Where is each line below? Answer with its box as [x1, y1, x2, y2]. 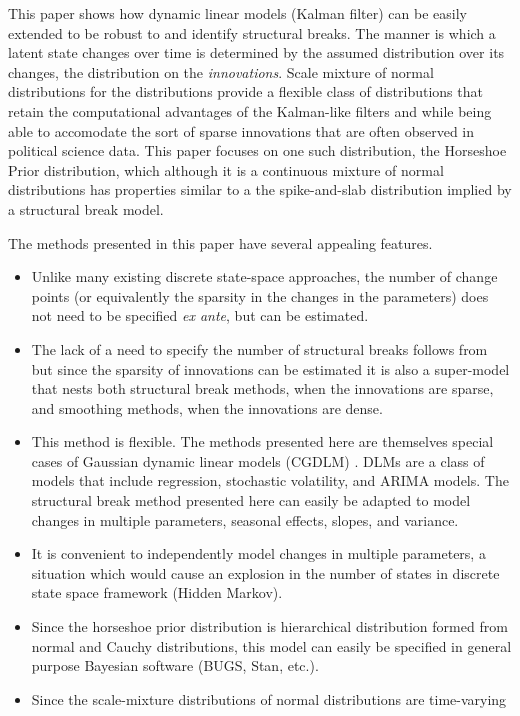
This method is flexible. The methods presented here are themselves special [31, 431, 494, 452]
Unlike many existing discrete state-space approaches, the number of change [31, 266, 498, 287]
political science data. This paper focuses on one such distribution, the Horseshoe [8, 140, 507, 161]
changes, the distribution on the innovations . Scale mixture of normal [8, 61, 434, 82]
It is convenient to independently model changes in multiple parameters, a [31, 543, 486, 564]
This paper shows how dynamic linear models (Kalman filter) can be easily [8, 3, 467, 23]
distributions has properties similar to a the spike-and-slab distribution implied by [8, 179, 512, 200]
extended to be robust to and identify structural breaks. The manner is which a [8, 22, 496, 43]
